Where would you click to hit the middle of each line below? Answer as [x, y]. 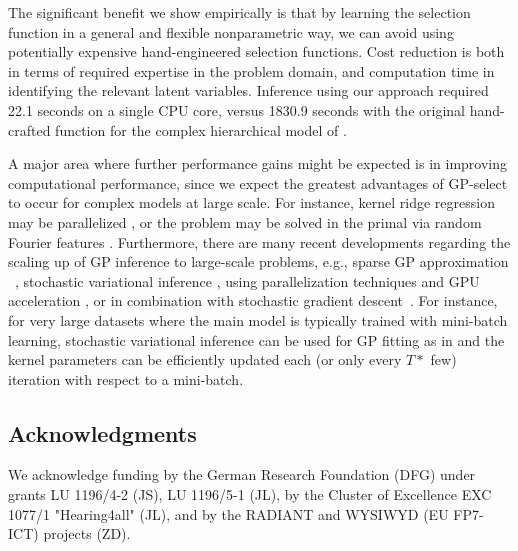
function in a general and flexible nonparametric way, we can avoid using [231, 31]
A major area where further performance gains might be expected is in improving [258, 163]
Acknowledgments [102, 432]
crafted [29, 129]
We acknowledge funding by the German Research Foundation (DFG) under [242, 474]
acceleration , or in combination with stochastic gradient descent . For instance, [253, 300]
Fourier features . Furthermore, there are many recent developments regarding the [259, 241]
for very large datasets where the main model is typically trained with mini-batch [258, 319]
